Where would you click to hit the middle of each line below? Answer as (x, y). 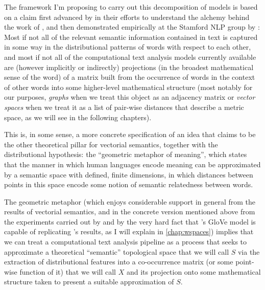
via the (249, 251)
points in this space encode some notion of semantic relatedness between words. (129, 184)
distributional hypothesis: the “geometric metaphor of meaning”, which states (126, 154)
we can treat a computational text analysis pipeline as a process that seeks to (126, 242)
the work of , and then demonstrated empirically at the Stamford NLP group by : (132, 27)
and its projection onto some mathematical (194, 271)
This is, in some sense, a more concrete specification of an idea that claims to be (130, 134)
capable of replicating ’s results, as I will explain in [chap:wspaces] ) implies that (129, 231)
